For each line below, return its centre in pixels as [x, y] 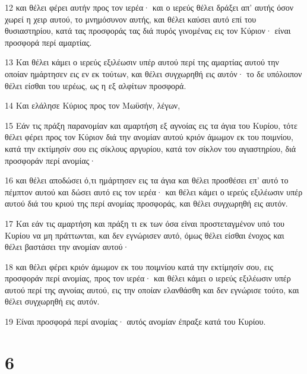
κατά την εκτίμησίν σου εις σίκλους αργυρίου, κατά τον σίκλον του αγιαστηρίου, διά [151, 148]
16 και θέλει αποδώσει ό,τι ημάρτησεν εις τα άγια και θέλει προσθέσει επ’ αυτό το [147, 180]
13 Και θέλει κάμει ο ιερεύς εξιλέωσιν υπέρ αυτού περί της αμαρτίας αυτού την [142, 62]
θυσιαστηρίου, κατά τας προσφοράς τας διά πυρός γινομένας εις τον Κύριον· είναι [148, 31]
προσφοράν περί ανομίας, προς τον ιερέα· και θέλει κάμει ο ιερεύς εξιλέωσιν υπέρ [148, 278]
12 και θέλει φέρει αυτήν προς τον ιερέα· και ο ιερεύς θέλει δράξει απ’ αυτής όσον [149, 7]
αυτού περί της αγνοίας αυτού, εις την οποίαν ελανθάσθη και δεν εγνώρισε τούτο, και [152, 289]
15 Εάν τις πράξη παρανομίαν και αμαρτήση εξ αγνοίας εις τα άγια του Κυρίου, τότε [151, 125]
